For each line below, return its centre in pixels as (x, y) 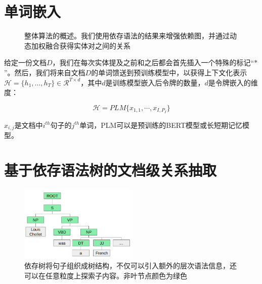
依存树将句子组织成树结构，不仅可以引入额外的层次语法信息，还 (130, 266)
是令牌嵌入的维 (233, 82)
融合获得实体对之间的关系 (88, 45)
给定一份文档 (25, 62)
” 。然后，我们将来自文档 (45, 72)
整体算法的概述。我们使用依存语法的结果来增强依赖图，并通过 (127, 36)
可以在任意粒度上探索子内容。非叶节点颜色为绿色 (106, 275)
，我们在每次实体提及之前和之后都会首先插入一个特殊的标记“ (153, 62)
